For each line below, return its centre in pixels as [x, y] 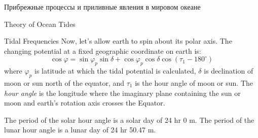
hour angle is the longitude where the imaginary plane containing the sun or [122, 93]
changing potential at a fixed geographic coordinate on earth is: [103, 50]
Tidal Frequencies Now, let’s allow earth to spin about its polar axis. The [118, 41]
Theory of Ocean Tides [40, 24]
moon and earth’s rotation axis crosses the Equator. [85, 103]
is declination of [229, 71]
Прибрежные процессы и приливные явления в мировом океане [102, 7]
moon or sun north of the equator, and [64, 82]
